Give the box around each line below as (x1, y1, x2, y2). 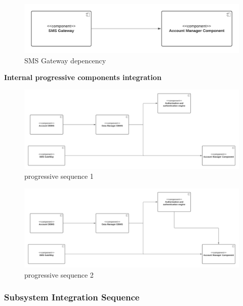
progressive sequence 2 (24, 269, 94, 280)
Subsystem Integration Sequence (4, 291, 140, 303)
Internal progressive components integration (4, 72, 161, 83)
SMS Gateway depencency (24, 55, 106, 65)
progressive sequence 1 (24, 171, 94, 181)
